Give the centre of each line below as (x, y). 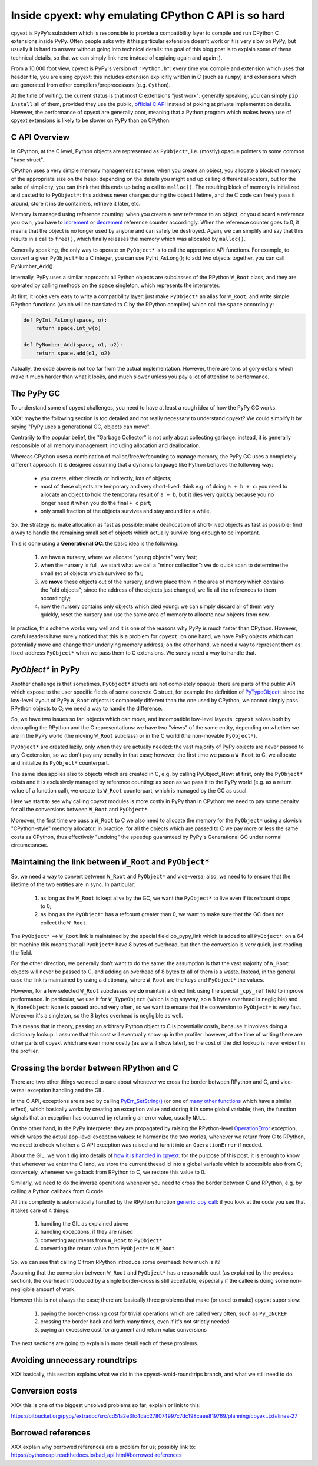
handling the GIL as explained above (85, 1224)
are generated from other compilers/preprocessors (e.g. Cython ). (91, 85)
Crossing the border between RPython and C (95, 1068)
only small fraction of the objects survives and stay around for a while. (126, 511)
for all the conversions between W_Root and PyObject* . (80, 810)
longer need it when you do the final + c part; (96, 503)
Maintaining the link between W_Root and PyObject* (110, 862)
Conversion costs (44, 1391)
